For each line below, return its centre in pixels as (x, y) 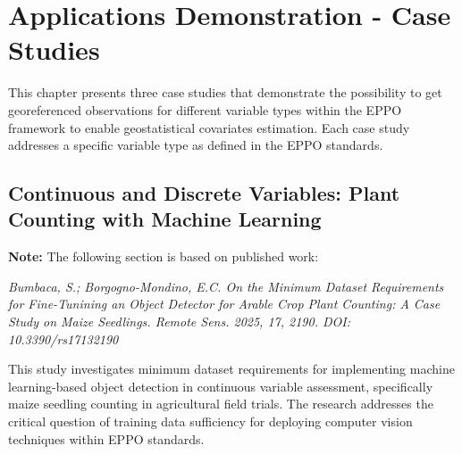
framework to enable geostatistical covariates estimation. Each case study (209, 127)
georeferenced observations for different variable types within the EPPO (205, 109)
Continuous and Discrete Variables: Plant (204, 193)
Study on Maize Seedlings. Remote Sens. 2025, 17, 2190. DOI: (179, 322)
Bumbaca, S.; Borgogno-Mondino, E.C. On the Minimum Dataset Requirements (226, 286)
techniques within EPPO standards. (106, 438)
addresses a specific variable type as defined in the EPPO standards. (196, 145)
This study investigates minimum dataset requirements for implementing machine (231, 369)
